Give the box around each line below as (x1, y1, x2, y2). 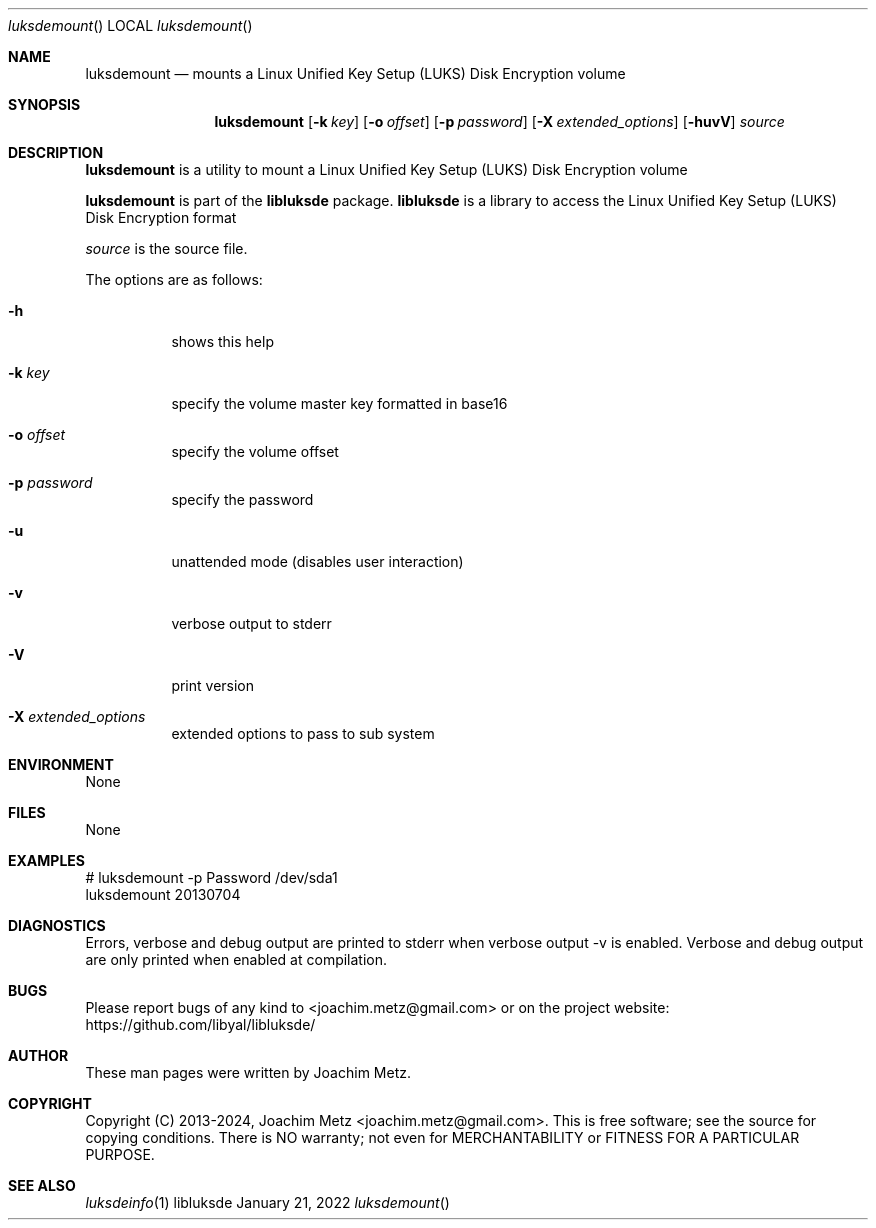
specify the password (171, 491, 314, 508)
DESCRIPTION (8, 144, 104, 161)
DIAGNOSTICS (8, 917, 106, 934)
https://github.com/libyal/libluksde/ (85, 1016, 316, 1033)
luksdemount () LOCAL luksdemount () (8, 17, 253, 34)
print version (171, 677, 255, 694)
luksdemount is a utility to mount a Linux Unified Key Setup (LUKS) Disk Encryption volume (85, 161, 688, 178)
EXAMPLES (8, 852, 85, 869)
